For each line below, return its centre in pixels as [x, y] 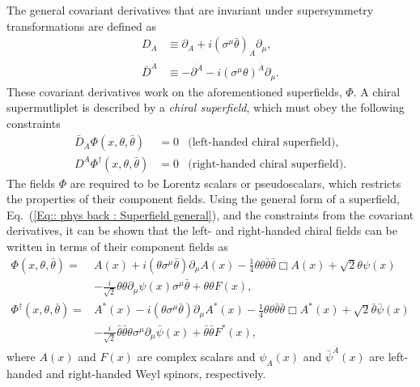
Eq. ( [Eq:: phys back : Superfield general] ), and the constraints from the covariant [210, 214]
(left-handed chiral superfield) [262, 142]
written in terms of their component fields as [117, 246]
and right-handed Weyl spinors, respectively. [156, 373]
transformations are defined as [82, 26]
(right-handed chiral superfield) [266, 164]
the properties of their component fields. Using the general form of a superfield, [203, 199]
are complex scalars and [196, 356]
